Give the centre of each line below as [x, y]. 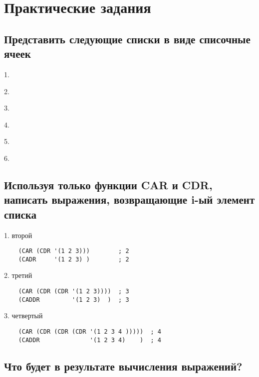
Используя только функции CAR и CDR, [108, 185]
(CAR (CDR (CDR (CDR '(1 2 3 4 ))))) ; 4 [90, 331]
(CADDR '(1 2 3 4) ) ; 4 [90, 340]
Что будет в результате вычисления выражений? [123, 366]
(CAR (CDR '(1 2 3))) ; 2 [74, 251]
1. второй [18, 235]
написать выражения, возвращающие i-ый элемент [129, 199]
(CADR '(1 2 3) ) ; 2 [74, 259]
